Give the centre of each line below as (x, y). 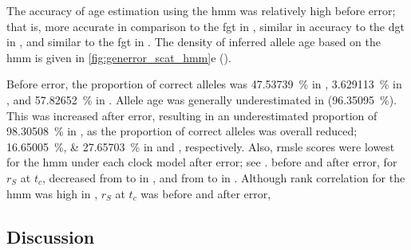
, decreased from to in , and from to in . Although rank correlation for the (224, 177)
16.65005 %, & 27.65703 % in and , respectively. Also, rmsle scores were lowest (201, 146)
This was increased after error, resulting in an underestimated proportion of (192, 115)
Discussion (51, 236)
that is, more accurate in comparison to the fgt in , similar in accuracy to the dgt (205, 26)
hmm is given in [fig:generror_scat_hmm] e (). (119, 57)
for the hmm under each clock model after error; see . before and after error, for (202, 162)
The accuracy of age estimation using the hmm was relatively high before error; (201, 10)
